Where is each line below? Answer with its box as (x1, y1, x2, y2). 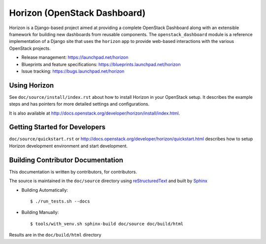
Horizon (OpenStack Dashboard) (9, 7, 146, 18)
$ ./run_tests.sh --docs (30, 198, 90, 204)
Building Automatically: (21, 187, 68, 193)
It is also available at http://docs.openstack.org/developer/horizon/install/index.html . (9, 110, 180, 116)
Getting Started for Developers (9, 123, 106, 131)
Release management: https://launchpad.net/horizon (21, 54, 129, 60)
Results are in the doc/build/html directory (9, 232, 101, 238)
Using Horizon (9, 81, 54, 89)
